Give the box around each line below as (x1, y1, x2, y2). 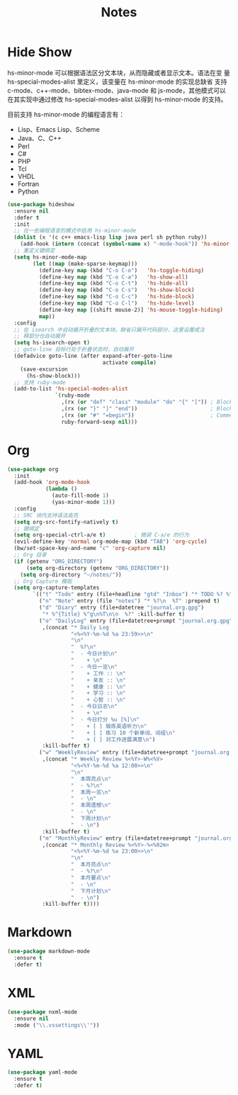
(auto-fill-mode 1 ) (52, 492, 110, 500)
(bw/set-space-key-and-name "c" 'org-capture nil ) (13, 545, 166, 552)
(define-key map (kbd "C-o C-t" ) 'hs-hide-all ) (38, 280, 189, 287)
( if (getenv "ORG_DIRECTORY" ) (13, 558, 103, 565)
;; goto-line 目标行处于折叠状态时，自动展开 (13, 346, 135, 353)
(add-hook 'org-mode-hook (13, 479, 91, 486)
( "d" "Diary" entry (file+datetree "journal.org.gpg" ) (38, 604, 204, 611)
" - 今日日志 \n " (70, 703, 118, 710)
